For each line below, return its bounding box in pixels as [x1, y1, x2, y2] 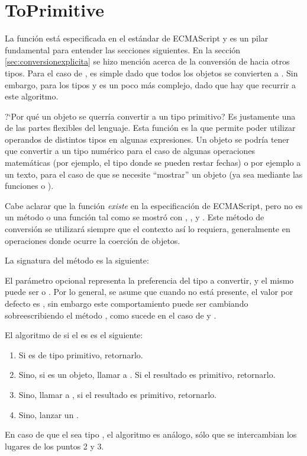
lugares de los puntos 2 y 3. [5, 439, 104, 452]
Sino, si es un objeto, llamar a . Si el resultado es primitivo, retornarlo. [18, 368, 276, 381]
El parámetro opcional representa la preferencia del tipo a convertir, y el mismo [5, 274, 294, 286]
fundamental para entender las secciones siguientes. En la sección [5, 43, 241, 56]
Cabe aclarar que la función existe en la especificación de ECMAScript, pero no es [5, 199, 303, 211]
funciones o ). [5, 179, 54, 192]
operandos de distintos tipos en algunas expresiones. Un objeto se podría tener [5, 133, 290, 145]
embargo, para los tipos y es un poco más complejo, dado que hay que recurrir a [5, 78, 296, 91]
